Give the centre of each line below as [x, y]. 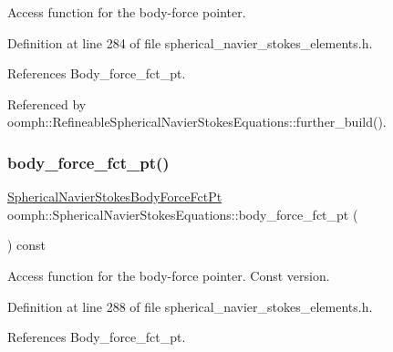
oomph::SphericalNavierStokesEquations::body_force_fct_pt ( [183, 214]
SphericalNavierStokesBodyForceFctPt [115, 197]
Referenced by [47, 104]
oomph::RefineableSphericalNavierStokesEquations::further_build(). [197, 122]
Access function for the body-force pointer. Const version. [169, 275]
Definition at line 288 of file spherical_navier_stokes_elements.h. [190, 306]
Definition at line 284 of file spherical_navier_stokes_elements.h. [190, 42]
